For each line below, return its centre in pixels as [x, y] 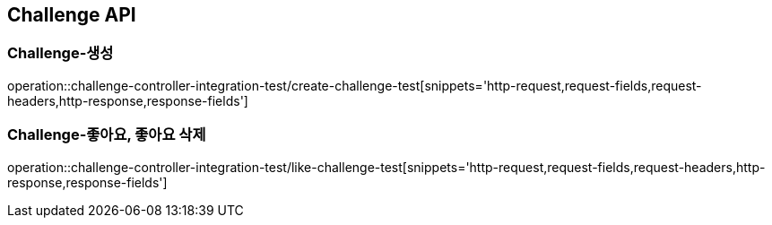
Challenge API [72, 15]
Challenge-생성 [61, 53]
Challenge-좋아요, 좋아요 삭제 [107, 135]
